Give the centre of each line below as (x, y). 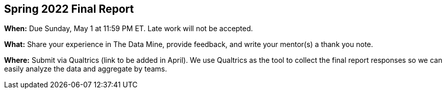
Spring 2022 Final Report (69, 9)
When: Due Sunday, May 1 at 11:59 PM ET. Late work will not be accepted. (129, 29)
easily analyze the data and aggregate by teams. (86, 69)
